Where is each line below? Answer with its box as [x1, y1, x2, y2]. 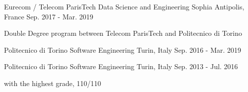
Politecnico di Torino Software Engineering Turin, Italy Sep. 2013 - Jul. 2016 [4, 61, 238, 72]
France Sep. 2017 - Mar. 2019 [4, 11, 93, 21]
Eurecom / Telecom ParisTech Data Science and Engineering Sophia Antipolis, [4, 1, 245, 11]
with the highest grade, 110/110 [4, 78, 101, 88]
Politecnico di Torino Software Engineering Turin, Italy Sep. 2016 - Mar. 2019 [4, 44, 242, 55]
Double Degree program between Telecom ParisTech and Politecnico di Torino [4, 28, 242, 38]
